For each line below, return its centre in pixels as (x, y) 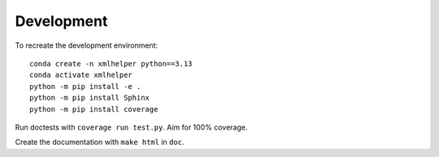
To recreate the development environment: (87, 45)
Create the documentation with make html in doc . (100, 142)
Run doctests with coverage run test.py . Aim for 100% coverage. (131, 127)
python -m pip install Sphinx (90, 98)
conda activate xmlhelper (81, 75)
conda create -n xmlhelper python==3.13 (111, 64)
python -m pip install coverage (94, 109)
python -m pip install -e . (85, 86)
